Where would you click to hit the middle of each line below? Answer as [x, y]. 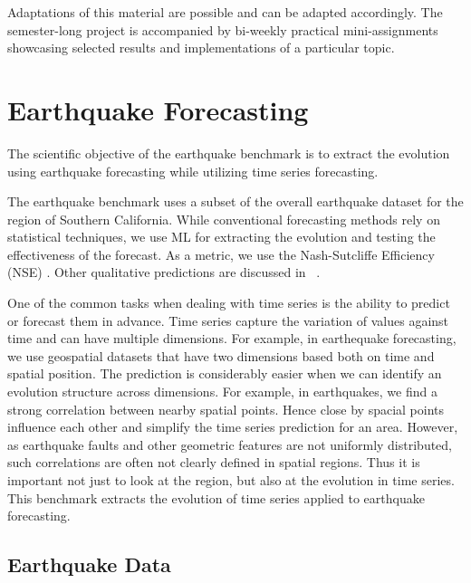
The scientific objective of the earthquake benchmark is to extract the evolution [229, 153]
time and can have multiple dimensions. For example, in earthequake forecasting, [232, 338]
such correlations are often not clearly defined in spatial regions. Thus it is [214, 462]
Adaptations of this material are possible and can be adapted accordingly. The [225, 12]
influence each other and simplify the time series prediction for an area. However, [233, 427]
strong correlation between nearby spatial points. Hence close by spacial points [226, 409]
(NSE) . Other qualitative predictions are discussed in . [164, 272]
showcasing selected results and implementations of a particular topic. [201, 48]
